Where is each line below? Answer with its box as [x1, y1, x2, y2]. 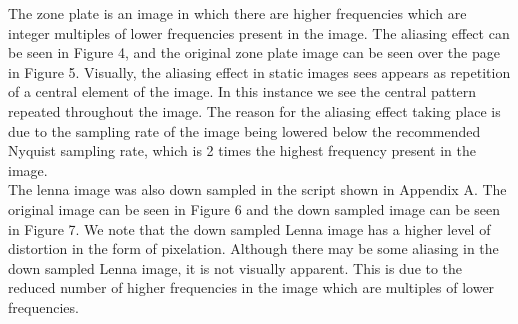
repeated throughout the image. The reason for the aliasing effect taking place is [8, 100, 501, 121]
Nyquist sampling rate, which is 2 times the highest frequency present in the [8, 140, 477, 161]
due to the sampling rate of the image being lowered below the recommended [8, 120, 481, 141]
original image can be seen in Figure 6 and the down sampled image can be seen [8, 198, 501, 219]
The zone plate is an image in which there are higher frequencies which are [8, 3, 467, 23]
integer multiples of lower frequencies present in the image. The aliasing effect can [8, 22, 510, 43]
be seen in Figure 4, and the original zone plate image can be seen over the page [8, 42, 500, 63]
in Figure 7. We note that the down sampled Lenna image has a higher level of [8, 218, 491, 239]
